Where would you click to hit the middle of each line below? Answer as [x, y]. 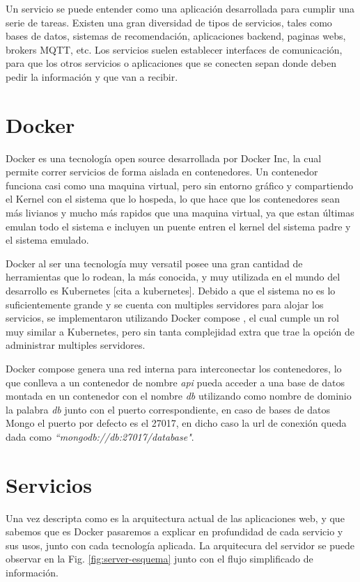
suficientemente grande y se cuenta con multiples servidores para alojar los [165, 304]
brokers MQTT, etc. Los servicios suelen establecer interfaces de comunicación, [174, 49]
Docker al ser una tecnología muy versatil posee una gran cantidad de [154, 263]
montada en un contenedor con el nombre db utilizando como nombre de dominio [179, 396]
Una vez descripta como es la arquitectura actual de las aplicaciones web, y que [175, 518]
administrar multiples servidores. [76, 345]
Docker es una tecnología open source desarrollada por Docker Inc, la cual [164, 158]
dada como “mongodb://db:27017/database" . [100, 436]
